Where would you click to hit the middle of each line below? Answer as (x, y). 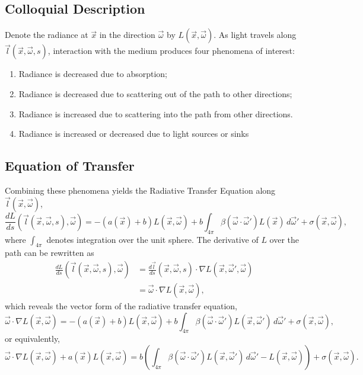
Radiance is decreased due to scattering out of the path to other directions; (155, 94)
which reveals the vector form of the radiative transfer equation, (121, 306)
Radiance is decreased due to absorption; (93, 74)
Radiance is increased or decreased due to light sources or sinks (134, 134)
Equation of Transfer (70, 166)
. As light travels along (255, 35)
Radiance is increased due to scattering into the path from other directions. (156, 113)
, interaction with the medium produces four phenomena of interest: (171, 51)
